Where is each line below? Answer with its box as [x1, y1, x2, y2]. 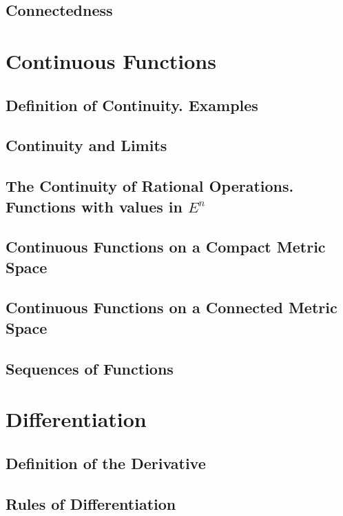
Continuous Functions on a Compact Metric [6, 236, 326, 257]
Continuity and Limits [6, 135, 167, 156]
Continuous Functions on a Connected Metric [6, 297, 337, 318]
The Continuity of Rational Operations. [6, 175, 294, 197]
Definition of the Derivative [6, 452, 206, 473]
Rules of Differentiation [6, 493, 176, 514]
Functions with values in [6, 195, 183, 217]
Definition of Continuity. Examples [6, 94, 258, 115]
